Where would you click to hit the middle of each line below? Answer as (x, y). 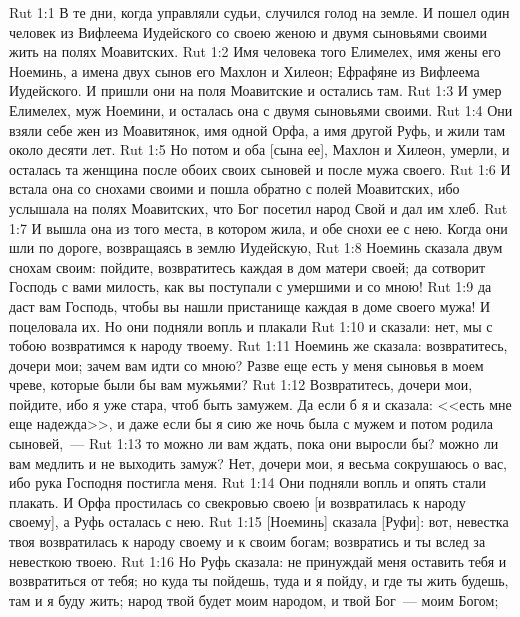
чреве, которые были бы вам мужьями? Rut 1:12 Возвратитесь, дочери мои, (241, 384)
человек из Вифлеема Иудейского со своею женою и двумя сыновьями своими (248, 31)
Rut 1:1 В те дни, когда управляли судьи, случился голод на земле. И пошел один (259, 12)
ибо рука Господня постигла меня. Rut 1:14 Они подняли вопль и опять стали (247, 482)
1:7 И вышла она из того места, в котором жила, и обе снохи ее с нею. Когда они (258, 227)
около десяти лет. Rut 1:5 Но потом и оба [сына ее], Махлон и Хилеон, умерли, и (259, 149)
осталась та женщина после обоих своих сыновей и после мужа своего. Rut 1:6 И (260, 168)
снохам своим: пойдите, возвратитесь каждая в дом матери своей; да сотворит (247, 266)
